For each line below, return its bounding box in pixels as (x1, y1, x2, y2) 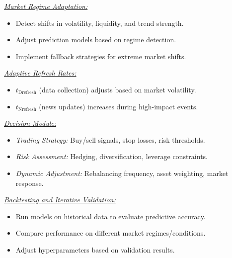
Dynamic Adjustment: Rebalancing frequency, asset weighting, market (15, 168, 229, 178)
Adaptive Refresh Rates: (4, 68, 77, 78)
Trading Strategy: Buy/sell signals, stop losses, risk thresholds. (15, 134, 205, 145)
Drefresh (18, 90, 37, 95)
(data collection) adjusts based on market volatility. (39, 84, 196, 94)
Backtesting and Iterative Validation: (4, 194, 116, 205)
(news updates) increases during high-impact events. (39, 101, 198, 111)
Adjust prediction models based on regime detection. (15, 34, 176, 45)
